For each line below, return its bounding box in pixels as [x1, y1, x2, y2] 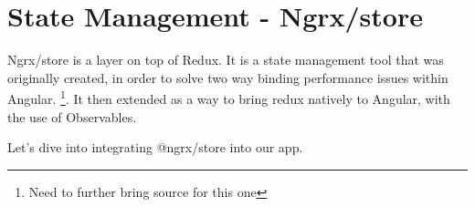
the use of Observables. [7, 107, 137, 126]
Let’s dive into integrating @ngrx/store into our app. [7, 138, 303, 157]
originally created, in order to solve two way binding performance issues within [7, 67, 449, 87]
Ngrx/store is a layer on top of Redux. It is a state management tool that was [7, 50, 444, 69]
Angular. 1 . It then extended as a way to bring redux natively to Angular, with [7, 87, 450, 108]
